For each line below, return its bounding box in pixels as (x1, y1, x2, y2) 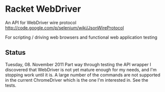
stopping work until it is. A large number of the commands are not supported (5, 72, 161, 78)
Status (5, 48, 26, 57)
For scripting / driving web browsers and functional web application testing (5, 34, 158, 40)
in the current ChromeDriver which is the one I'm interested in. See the (5, 77, 149, 83)
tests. (5, 82, 16, 88)
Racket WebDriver (5, 3, 81, 15)
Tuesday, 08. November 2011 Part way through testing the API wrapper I (5, 61, 151, 67)
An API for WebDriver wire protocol (5, 20, 76, 25)
